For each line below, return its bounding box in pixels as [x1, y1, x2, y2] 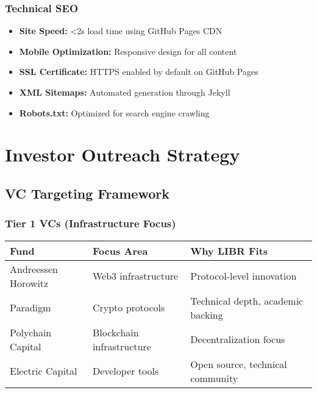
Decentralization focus [190, 332, 285, 347]
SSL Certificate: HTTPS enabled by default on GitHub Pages [19, 65, 258, 78]
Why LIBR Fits [190, 243, 268, 258]
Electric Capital [10, 364, 77, 378]
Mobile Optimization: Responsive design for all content [19, 44, 237, 57]
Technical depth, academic [190, 293, 304, 308]
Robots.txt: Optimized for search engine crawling [19, 106, 210, 119]
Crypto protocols [92, 300, 165, 315]
